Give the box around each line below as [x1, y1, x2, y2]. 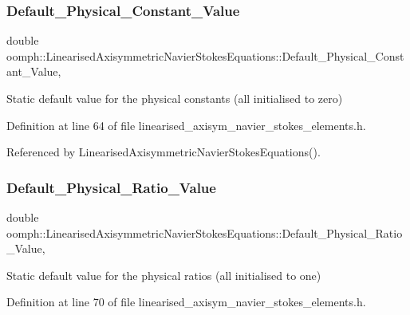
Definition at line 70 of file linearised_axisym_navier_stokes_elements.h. [6, 293, 366, 310]
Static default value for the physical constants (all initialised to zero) [6, 90, 343, 106]
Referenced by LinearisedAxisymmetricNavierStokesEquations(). [6, 144, 321, 160]
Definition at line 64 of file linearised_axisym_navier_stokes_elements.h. [6, 116, 366, 133]
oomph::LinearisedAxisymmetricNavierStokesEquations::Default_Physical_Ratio [6, 224, 403, 241]
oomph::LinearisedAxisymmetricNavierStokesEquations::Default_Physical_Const [6, 47, 404, 64]
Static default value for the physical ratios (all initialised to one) [6, 266, 321, 283]
